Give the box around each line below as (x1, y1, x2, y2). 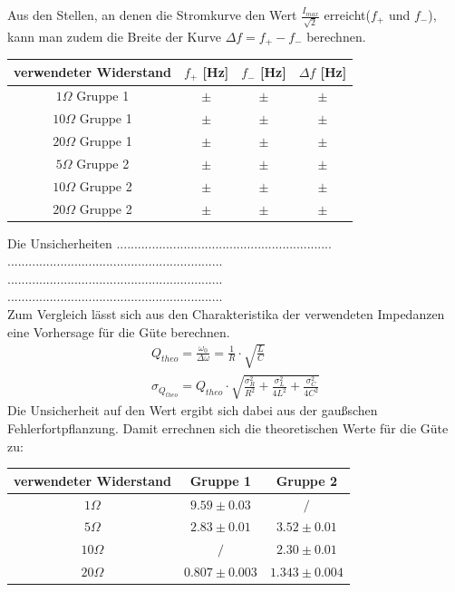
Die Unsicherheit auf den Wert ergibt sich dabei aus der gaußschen (7, 401, 378, 420)
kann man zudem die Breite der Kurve (7, 26, 221, 45)
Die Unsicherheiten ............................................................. (7, 233, 332, 252)
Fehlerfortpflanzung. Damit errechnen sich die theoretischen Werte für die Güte (7, 418, 449, 437)
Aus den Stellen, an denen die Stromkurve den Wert (7, 5, 297, 24)
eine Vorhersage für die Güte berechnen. (7, 322, 230, 341)
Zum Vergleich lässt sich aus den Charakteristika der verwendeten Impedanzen (7, 305, 445, 324)
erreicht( (324, 5, 371, 24)
